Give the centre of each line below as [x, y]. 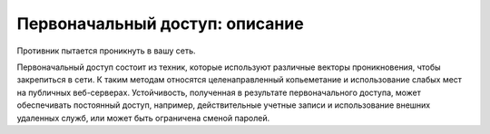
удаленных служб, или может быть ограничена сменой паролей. [143, 118]
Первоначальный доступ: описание [160, 24]
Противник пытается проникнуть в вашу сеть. [106, 51]
